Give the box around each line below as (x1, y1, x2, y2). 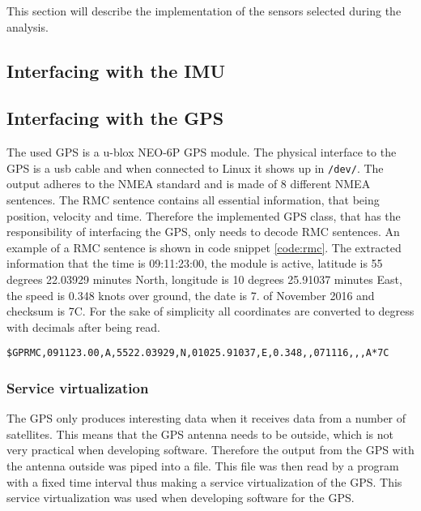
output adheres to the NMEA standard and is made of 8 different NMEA (6, 175, 371, 192)
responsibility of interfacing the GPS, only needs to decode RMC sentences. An (6, 223, 400, 240)
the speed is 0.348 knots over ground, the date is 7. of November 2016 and (6, 286, 375, 303)
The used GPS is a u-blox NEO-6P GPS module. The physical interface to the (6, 144, 397, 161)
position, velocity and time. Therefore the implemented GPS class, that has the (6, 207, 401, 224)
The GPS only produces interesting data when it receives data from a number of (6, 410, 406, 427)
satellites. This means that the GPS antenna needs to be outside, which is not (6, 425, 393, 442)
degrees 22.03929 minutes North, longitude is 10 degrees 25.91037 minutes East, (6, 270, 402, 287)
